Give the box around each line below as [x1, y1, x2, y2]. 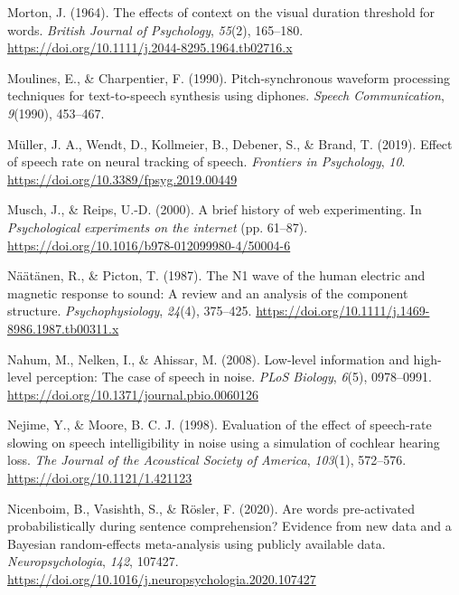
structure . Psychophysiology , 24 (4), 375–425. [7, 301, 252, 320]
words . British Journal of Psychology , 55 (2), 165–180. [7, 20, 304, 39]
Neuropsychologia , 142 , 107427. [7, 552, 179, 571]
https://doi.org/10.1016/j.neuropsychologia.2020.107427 [7, 570, 316, 589]
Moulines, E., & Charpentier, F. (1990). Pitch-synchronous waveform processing [7, 68, 451, 87]
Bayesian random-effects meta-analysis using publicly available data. [7, 534, 386, 552]
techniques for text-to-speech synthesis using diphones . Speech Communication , [7, 86, 445, 105]
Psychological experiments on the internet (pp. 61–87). [7, 217, 308, 236]
